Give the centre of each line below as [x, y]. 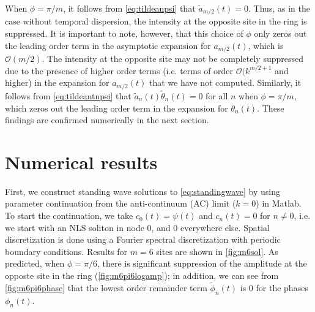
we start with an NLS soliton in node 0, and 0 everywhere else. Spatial [137, 227]
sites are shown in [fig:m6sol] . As [217, 251]
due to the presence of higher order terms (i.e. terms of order [119, 70]
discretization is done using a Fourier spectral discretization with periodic [143, 239]
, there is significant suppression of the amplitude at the [202, 263]
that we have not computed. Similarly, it [225, 82]
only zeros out [280, 33]
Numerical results [81, 162]
